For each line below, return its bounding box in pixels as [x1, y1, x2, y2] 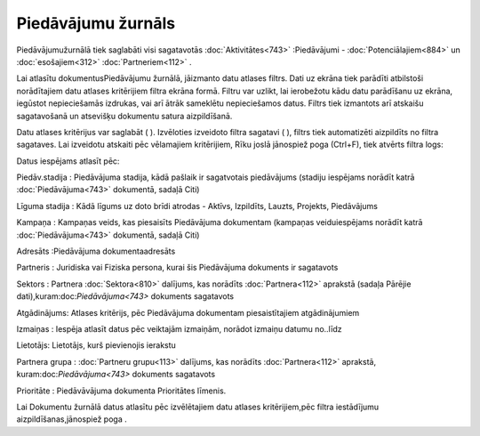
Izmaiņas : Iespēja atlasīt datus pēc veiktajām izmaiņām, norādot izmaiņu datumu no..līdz [16, 323, 342, 334]
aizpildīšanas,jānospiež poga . [16, 414, 128, 424]
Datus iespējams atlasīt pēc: [16, 156, 120, 166]
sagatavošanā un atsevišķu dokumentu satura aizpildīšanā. [16, 110, 233, 121]
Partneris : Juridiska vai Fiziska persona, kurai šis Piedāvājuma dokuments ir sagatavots [16, 262, 339, 273]
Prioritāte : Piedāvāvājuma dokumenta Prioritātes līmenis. [16, 385, 227, 396]
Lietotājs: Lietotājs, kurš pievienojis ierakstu [16, 340, 177, 351]
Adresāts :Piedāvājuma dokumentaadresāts [16, 246, 176, 257]
